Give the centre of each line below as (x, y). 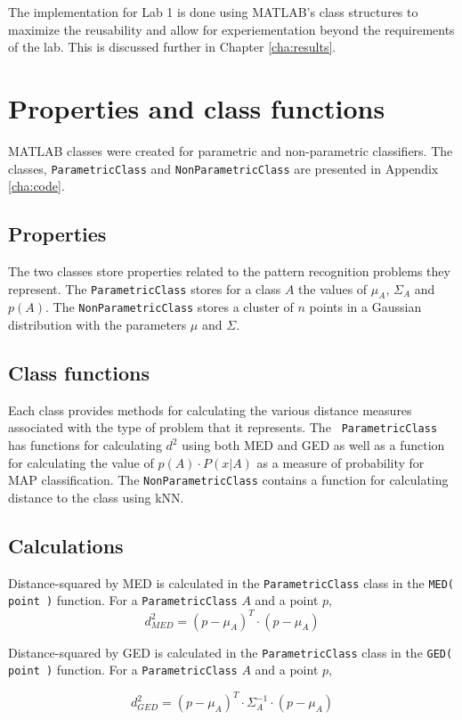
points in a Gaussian (365, 307)
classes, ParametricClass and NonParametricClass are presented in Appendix (223, 168)
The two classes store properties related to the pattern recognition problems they (229, 270)
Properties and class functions (197, 107)
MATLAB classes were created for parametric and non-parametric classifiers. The (231, 150)
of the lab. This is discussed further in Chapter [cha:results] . (172, 47)
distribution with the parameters (97, 324)
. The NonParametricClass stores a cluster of (170, 307)
